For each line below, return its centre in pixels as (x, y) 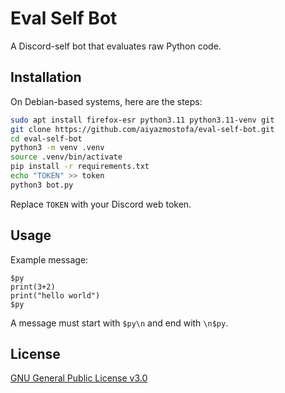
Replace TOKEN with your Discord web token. (101, 204)
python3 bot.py (42, 185)
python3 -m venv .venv (57, 148)
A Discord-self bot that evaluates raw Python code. (116, 46)
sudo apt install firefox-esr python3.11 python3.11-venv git (142, 120)
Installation (46, 77)
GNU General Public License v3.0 (79, 378)
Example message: (49, 259)
